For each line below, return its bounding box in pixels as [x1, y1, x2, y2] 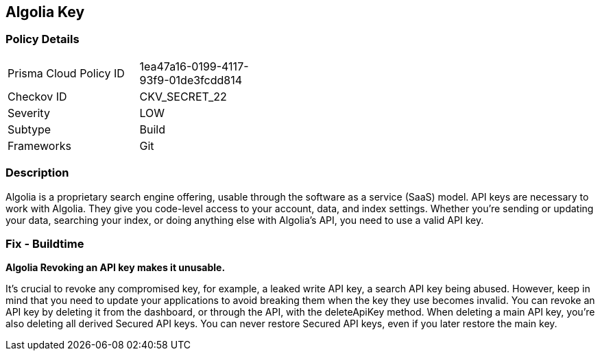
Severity [8, 105, 50, 120]
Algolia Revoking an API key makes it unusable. [5, 262, 226, 274]
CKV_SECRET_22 [139, 89, 227, 103]
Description [5, 166, 69, 180]
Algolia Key [5, 3, 85, 21]
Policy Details [5, 32, 80, 47]
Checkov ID [8, 89, 67, 103]
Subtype [8, 122, 51, 136]
